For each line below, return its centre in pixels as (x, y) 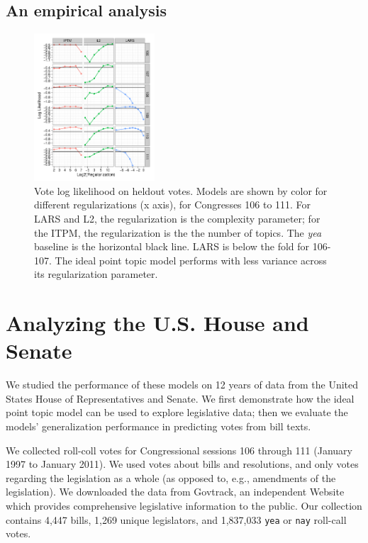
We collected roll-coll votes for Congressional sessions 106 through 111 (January (179, 450)
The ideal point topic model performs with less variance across (191, 260)
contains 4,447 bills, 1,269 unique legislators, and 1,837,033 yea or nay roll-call (176, 519)
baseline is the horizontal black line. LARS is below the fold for (172, 246)
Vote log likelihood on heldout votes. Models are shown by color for (181, 190)
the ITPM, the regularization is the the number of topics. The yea (178, 232)
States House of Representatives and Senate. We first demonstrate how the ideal (180, 398)
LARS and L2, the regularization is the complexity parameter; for (177, 218)
